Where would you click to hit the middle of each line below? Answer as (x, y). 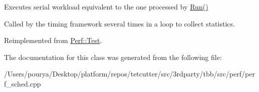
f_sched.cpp (23, 83)
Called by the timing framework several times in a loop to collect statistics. (119, 23)
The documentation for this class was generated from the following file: (113, 57)
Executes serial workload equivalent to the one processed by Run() (106, 6)
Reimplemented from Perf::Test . (53, 40)
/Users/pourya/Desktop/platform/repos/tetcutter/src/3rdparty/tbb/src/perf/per (129, 74)
